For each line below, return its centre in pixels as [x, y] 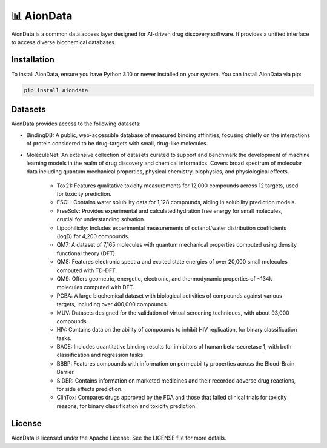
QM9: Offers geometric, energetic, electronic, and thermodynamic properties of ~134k [164, 278]
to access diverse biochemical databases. [64, 42]
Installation [33, 60]
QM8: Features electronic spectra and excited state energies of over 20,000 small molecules [172, 262]
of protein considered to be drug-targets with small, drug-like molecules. [117, 144]
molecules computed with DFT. [95, 287]
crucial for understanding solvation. [101, 219]
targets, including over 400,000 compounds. [112, 304]
